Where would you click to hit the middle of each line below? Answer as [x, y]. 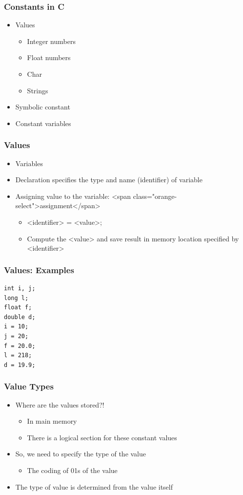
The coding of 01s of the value [72, 470]
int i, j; [20, 288]
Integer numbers [51, 41]
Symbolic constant [43, 107]
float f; [18, 308]
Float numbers [49, 57]
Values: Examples [39, 269]
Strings [38, 90]
